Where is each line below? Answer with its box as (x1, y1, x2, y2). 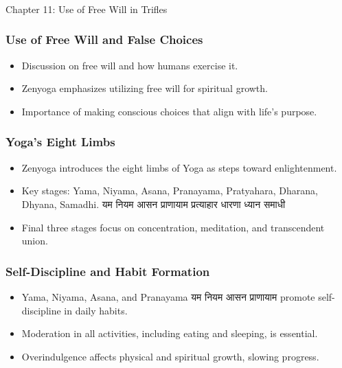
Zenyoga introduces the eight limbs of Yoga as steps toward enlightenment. (21, 160, 337, 174)
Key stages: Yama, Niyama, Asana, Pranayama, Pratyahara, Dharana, (21, 183, 318, 198)
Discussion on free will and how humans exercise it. (21, 58, 238, 72)
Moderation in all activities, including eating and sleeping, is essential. (21, 326, 318, 341)
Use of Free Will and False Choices (5, 31, 203, 48)
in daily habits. (64, 303, 128, 317)
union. (21, 233, 48, 248)
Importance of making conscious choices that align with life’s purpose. (21, 104, 317, 118)
